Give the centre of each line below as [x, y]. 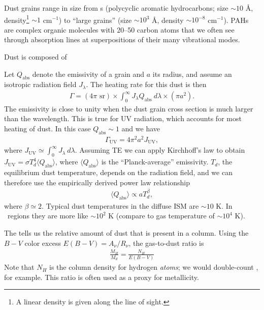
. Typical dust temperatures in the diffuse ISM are [120, 205]
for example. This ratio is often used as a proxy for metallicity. [102, 277]
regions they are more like [48, 216]
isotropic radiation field [40, 84]
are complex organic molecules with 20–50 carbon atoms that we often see [119, 29]
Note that [19, 267]
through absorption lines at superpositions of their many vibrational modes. [122, 39]
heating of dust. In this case [47, 129]
